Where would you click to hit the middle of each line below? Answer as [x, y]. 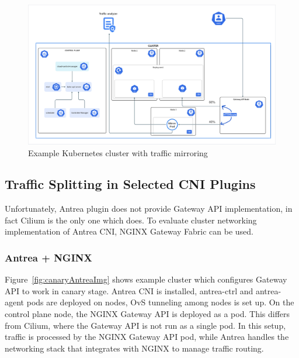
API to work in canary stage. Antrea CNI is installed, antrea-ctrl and [129, 290]
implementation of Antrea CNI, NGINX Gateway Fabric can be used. [129, 231]
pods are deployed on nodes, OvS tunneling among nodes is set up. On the [160, 302]
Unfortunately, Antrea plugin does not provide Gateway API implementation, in [149, 209]
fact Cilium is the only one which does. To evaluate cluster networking [131, 220]
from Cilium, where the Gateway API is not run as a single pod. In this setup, [145, 325]
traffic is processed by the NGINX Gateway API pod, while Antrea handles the [147, 337]
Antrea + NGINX [48, 257]
